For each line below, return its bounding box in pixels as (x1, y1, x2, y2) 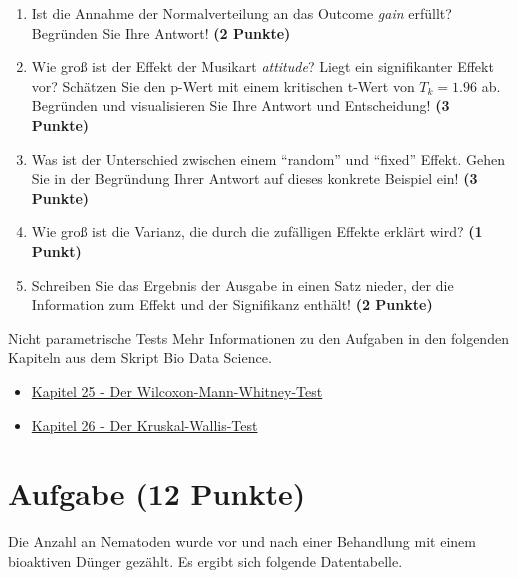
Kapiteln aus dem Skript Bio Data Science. (8, 347, 272, 368)
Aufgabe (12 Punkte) (8, 473, 306, 514)
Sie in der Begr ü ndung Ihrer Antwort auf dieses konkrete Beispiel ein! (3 (31, 168, 478, 189)
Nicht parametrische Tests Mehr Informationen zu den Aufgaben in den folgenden (8, 327, 509, 348)
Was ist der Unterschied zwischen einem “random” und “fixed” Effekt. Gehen (31, 148, 505, 169)
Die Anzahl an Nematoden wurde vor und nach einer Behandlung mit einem (8, 531, 476, 552)
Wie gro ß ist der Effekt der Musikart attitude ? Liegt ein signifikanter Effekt (31, 56, 494, 77)
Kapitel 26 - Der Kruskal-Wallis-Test (31, 414, 258, 435)
